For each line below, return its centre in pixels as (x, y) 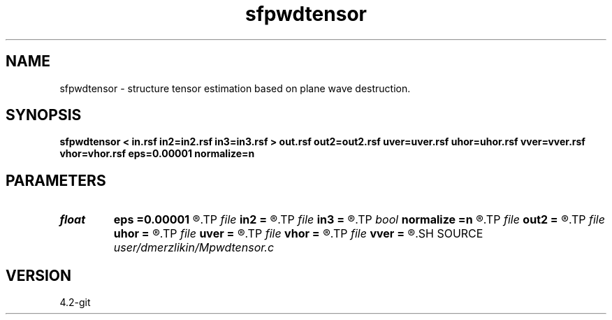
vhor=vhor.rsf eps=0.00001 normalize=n (157, 154)
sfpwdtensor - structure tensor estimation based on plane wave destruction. (235, 88)
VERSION (39, 275)
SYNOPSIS (44, 115)
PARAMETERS (56, 180)
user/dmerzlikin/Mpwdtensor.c (194, 248)
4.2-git (75, 303)
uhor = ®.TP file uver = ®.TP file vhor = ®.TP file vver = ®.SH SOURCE (298, 234)
